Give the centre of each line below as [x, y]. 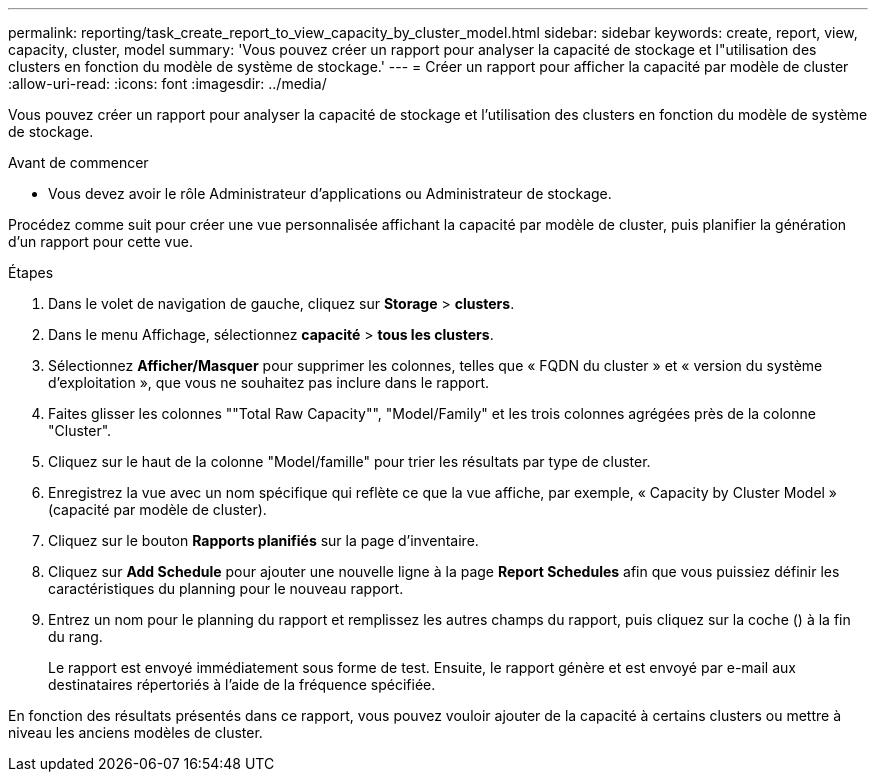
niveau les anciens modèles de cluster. [135, 732]
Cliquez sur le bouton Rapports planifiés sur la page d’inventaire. [263, 540]
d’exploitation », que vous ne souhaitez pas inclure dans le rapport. [269, 382]
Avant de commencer [78, 162]
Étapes [31, 272]
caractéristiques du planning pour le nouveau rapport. [226, 588]
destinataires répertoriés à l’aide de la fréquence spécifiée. [242, 684]
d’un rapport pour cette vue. [100, 241]
